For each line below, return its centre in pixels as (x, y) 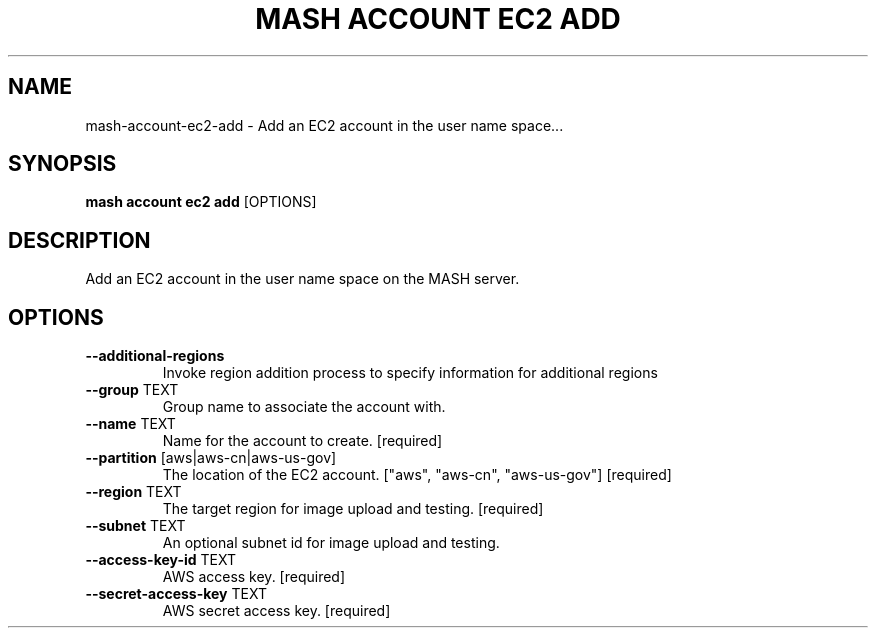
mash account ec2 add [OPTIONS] (201, 202)
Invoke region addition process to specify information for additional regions (410, 373)
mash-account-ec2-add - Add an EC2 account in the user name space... (324, 125)
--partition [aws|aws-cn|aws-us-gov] (211, 458)
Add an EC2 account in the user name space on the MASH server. (302, 279)
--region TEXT (133, 492)
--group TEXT (132, 390)
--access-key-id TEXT (161, 560)
